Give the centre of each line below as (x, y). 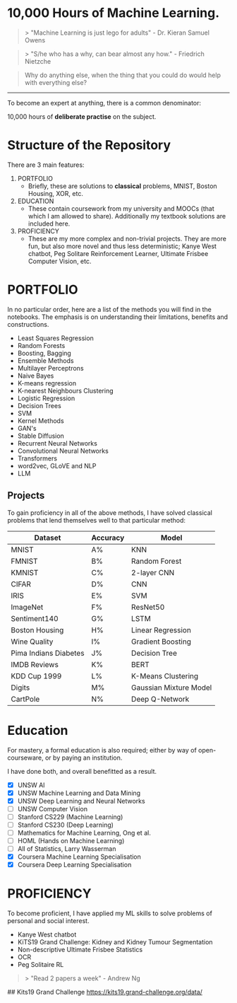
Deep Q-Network (160, 699)
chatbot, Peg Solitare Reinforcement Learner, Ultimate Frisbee (118, 253)
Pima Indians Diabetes (48, 653)
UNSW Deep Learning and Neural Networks (81, 801)
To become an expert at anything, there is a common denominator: (104, 103)
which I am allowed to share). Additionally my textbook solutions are (127, 216)
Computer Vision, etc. (60, 261)
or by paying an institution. (84, 758)
